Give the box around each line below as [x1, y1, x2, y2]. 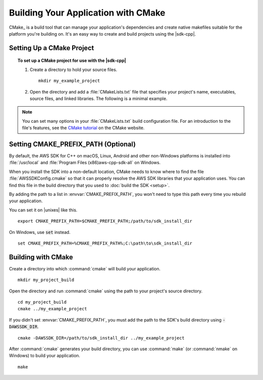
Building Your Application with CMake [9, 7, 166, 18]
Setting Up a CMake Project [9, 44, 94, 52]
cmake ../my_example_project [18, 306, 87, 312]
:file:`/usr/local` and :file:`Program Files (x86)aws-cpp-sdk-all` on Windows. [9, 160, 161, 166]
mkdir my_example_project [38, 78, 100, 84]
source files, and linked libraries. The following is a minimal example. [30, 95, 168, 101]
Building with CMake [9, 253, 73, 261]
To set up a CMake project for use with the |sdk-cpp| [18, 57, 126, 63]
